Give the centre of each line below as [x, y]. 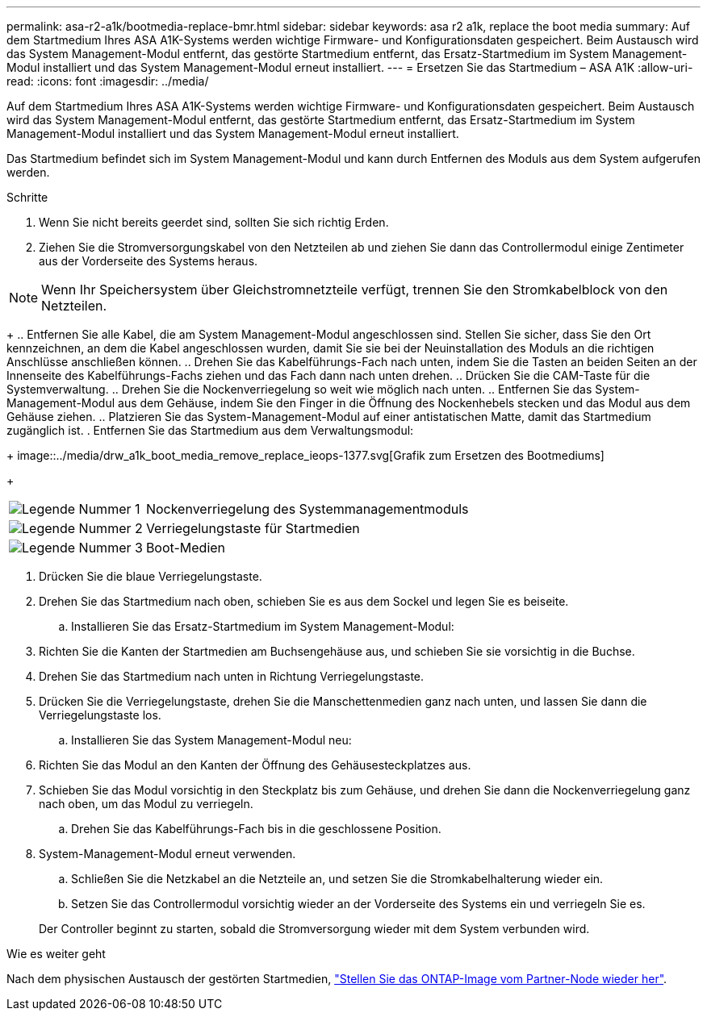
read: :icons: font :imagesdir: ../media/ [108, 81]
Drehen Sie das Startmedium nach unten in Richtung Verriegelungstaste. [232, 676]
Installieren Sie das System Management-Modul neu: [211, 740]
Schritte [27, 197]
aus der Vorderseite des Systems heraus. [149, 261]
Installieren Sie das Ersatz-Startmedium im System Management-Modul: [263, 626]
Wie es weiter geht [56, 954]
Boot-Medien [186, 548]
